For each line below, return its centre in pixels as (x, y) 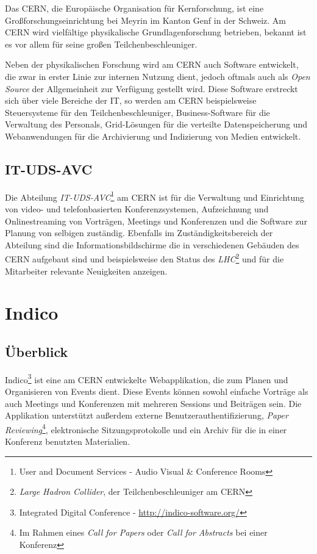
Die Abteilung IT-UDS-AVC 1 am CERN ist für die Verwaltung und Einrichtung (155, 196)
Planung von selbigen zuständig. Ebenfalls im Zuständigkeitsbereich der (139, 233)
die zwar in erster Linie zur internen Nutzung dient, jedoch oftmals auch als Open (158, 76)
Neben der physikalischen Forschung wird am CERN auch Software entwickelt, (152, 64)
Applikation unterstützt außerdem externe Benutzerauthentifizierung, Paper (147, 415)
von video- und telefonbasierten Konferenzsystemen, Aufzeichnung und (137, 208)
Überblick (37, 351)
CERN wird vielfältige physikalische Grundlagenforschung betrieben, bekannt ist (156, 32)
